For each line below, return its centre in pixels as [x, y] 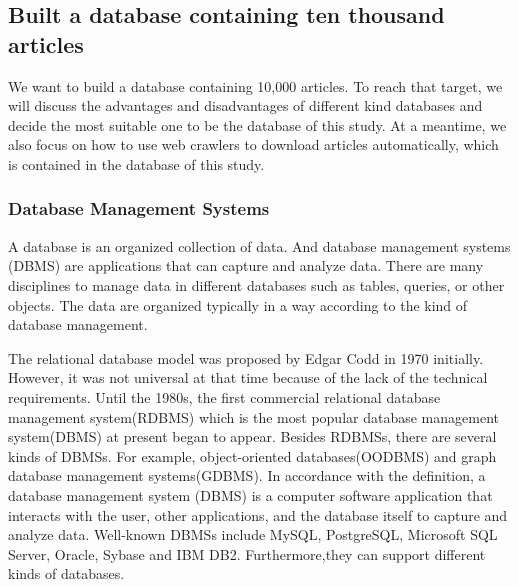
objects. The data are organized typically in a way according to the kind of [238, 304]
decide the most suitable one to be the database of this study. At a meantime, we [257, 124]
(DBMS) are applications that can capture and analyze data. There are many [246, 265]
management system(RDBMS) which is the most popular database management [253, 416]
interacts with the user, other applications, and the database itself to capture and [258, 514]
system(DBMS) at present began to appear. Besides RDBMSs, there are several [252, 436]
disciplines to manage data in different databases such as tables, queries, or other [256, 284]
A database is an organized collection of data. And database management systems [259, 245]
